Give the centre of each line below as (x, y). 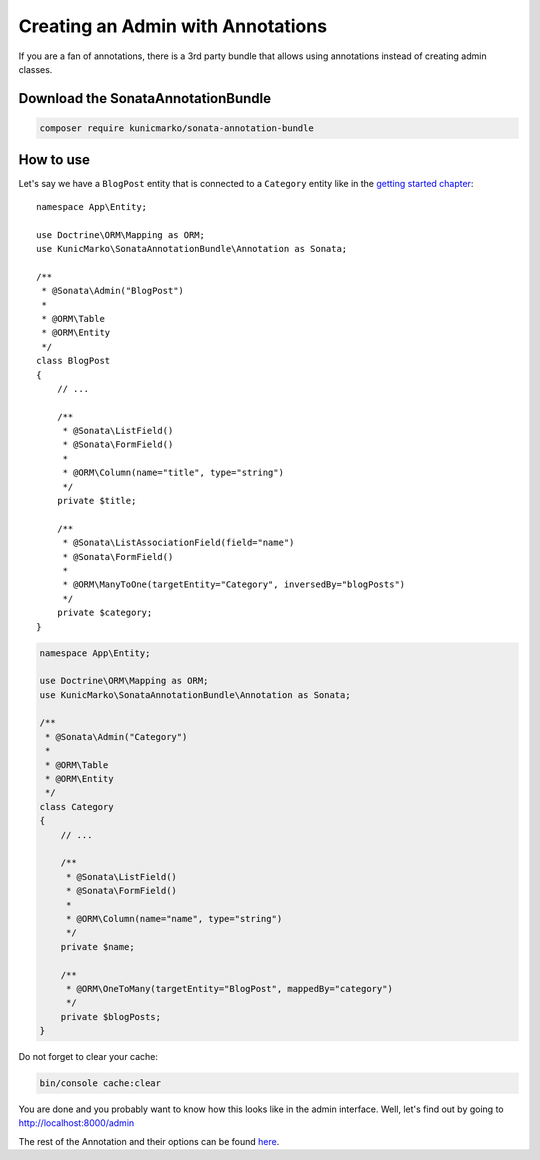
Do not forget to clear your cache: (88, 1057)
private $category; (104, 613)
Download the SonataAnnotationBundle (145, 98)
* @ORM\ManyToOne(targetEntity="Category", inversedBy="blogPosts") (234, 584)
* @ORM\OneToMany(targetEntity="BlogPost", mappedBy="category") (229, 988)
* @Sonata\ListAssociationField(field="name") (178, 543)
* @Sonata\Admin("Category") (116, 736)
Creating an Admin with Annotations (173, 26)
